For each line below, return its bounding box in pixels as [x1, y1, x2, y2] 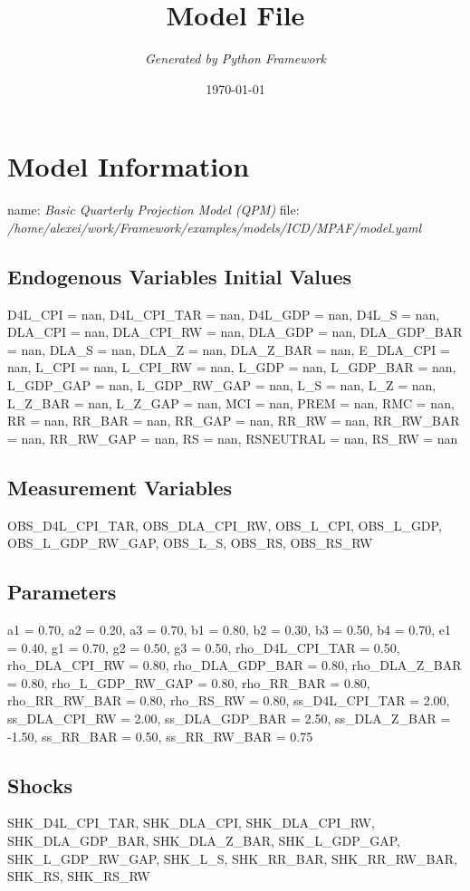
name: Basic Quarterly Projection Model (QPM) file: [7, 200, 300, 219]
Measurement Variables [7, 473, 233, 501]
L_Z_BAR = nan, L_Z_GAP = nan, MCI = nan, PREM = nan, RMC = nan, [7, 393, 455, 412]
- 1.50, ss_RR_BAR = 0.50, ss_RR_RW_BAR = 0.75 [7, 726, 313, 745]
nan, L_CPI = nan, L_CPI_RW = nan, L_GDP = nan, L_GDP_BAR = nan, [7, 358, 456, 377]
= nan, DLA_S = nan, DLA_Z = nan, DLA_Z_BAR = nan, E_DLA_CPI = [7, 340, 450, 359]
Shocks [7, 771, 72, 799]
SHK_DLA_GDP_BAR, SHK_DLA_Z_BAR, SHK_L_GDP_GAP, [7, 830, 400, 849]
